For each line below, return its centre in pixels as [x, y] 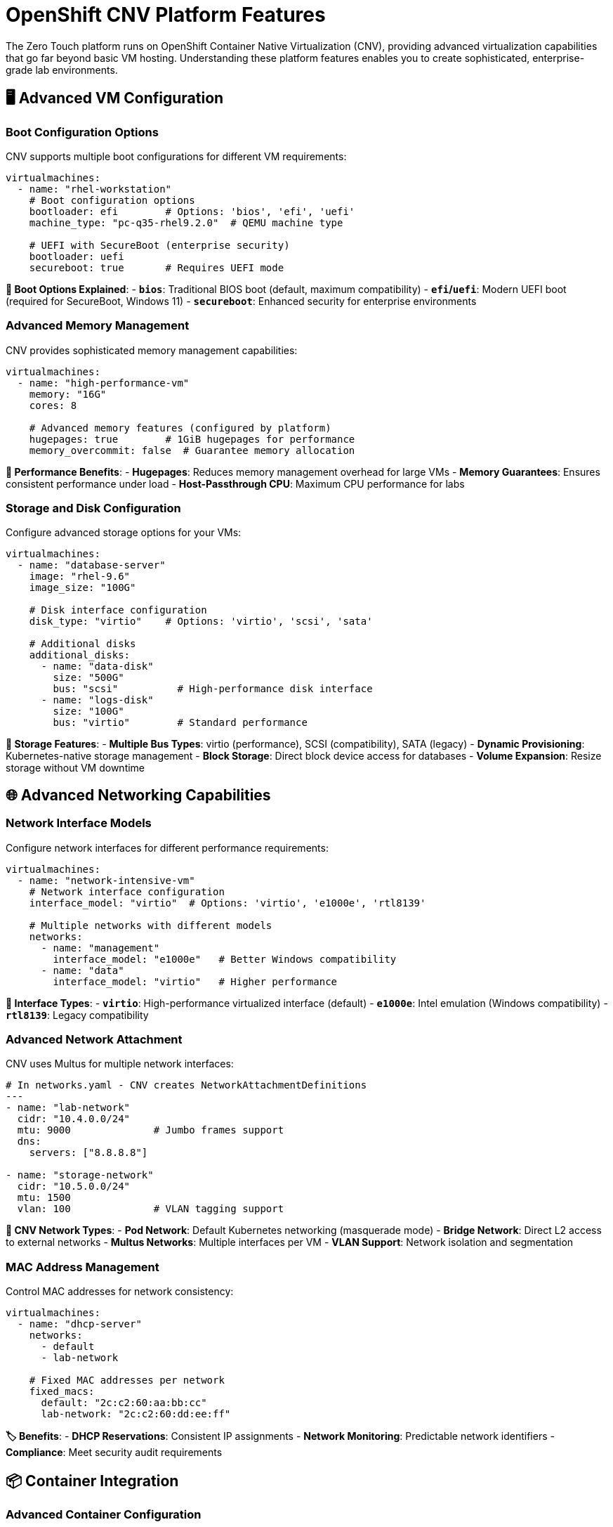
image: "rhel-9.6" [80, 577]
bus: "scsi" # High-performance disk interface [213, 689]
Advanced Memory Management [98, 326]
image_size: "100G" [83, 588]
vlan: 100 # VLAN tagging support [151, 1209]
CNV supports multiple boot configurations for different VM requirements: [176, 156]
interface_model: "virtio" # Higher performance [195, 981]
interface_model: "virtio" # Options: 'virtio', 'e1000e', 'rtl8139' [228, 903]
